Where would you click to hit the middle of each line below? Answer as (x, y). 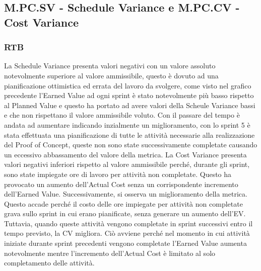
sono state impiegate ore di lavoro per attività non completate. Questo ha (118, 174)
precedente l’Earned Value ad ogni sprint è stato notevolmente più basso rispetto (129, 95)
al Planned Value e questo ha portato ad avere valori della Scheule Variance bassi (130, 105)
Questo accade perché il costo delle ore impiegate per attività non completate (123, 203)
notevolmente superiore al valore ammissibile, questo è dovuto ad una (111, 75)
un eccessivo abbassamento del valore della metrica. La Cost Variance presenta (125, 154)
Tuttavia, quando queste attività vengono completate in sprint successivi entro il (128, 223)
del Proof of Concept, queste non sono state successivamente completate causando (131, 145)
